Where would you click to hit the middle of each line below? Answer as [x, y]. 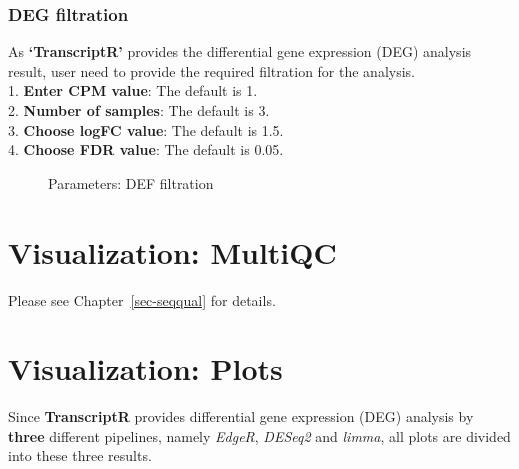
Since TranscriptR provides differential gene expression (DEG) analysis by [241, 416]
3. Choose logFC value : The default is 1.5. [146, 129]
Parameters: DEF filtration [131, 182]
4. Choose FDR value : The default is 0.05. [146, 149]
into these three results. [80, 455]
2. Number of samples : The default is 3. [139, 110]
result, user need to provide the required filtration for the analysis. [212, 70]
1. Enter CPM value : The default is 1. [133, 90]
